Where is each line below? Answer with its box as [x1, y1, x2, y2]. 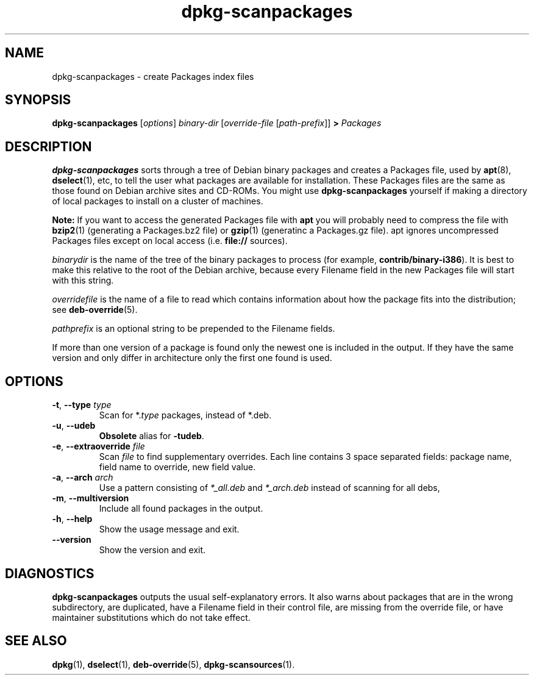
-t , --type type [52, 399, 112, 410]
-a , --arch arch [52, 472, 113, 483]
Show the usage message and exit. [99, 524, 240, 535]
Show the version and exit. [99, 545, 206, 556]
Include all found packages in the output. [99, 503, 263, 514]
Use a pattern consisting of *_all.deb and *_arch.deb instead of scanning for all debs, [99, 482, 440, 493]
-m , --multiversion [52, 493, 129, 504]
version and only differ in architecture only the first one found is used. [52, 353, 332, 363]
